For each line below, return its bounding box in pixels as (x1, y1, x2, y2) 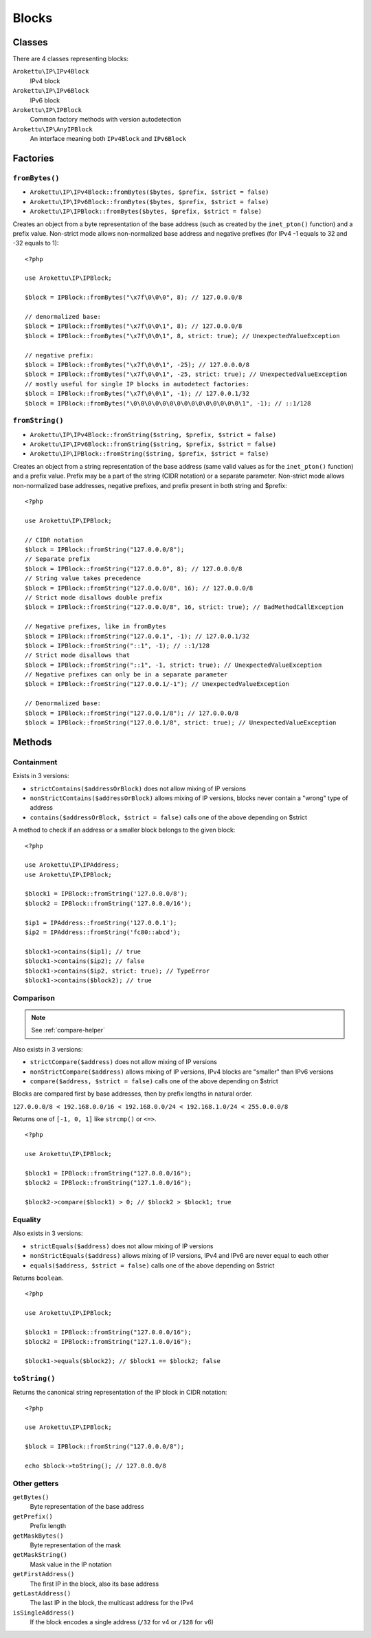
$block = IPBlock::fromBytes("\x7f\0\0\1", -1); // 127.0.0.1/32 (25, 390, 250, 398)
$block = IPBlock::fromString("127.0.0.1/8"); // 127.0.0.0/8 (25, 709, 239, 717)
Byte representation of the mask (30, 1540, 122, 1549)
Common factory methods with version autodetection (30, 115, 181, 124)
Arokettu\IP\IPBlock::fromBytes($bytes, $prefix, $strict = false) (30, 208, 262, 216)
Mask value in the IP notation (30, 1560, 112, 1569)
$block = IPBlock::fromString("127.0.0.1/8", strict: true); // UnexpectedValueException (25, 719, 337, 727)
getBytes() (12, 1494, 49, 1501)
